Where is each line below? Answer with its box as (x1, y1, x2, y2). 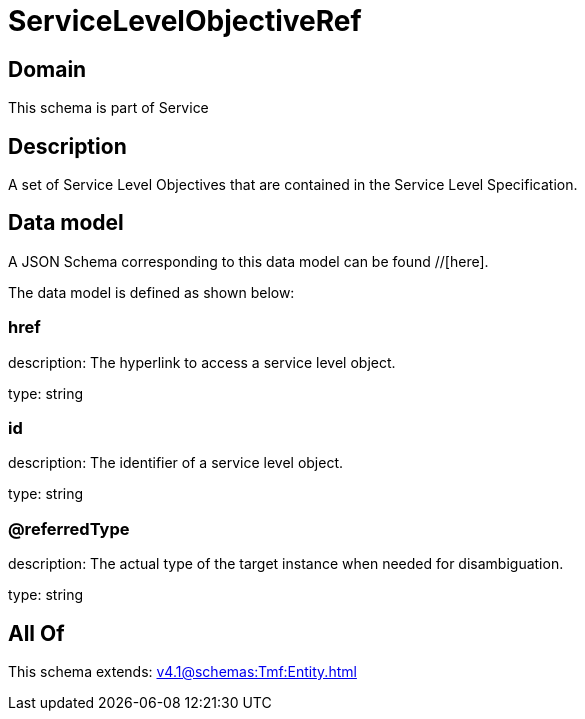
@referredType (8, 518, 130, 539)
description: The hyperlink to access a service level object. (8, 353, 396, 371)
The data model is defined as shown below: (8, 283, 295, 301)
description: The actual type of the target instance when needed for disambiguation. (8, 555, 564, 573)
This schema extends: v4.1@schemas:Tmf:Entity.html (8, 662, 357, 680)
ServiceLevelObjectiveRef (8, 4, 362, 38)
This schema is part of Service (8, 99, 209, 117)
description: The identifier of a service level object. (8, 454, 344, 472)
